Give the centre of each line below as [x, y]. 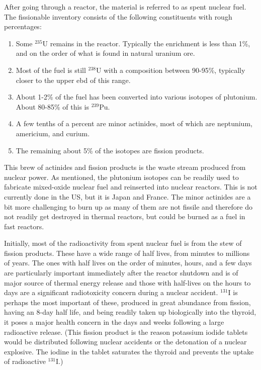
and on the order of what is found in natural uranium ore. [105, 53]
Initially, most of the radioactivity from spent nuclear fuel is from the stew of [123, 243]
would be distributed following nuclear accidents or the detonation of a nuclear [125, 342]
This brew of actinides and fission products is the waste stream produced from [125, 167]
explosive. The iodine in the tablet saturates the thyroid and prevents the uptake [129, 351]
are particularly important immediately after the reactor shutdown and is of [121, 273]
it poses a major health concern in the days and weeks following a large [114, 322]
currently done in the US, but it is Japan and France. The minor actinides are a [127, 196]
